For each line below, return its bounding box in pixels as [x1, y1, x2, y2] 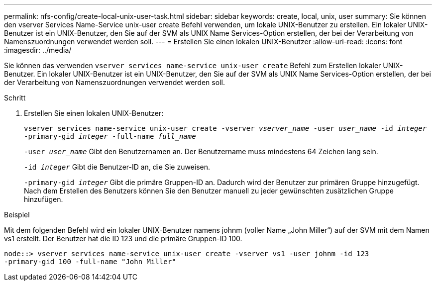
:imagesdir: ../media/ [4, 46, 72, 54]
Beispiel [4, 210, 30, 219]
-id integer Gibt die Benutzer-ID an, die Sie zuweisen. [24, 163, 211, 171]
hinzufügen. [24, 195, 63, 203]
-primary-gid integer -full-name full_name [24, 132, 196, 140]
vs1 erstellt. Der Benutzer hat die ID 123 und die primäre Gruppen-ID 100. [4, 234, 242, 243]
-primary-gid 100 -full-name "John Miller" [4, 258, 176, 266]
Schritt [4, 94, 26, 102]
